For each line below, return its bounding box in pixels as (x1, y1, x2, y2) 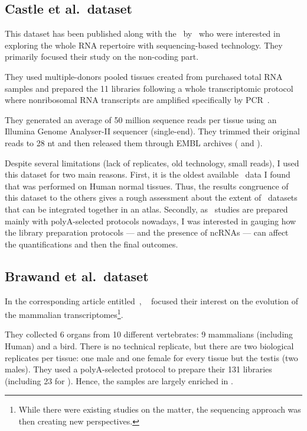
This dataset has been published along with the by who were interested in (5, 27, 280, 40)
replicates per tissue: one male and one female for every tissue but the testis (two (5, 351, 298, 364)
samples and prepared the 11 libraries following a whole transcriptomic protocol (5, 82, 293, 94)
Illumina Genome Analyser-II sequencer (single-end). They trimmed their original (5, 125, 300, 137)
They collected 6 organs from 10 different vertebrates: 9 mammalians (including (5, 328, 293, 340)
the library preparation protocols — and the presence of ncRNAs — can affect (5, 226, 289, 239)
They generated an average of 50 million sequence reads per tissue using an (5, 113, 277, 126)
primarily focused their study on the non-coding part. (5, 50, 199, 63)
